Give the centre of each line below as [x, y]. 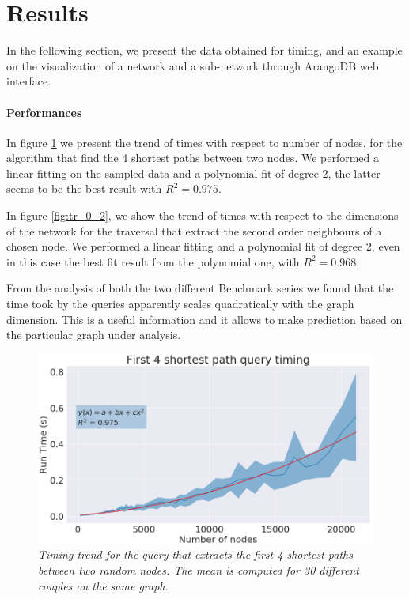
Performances [44, 112]
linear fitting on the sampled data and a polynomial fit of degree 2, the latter [193, 173]
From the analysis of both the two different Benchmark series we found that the [200, 288]
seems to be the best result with [84, 188]
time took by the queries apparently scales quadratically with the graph [180, 304]
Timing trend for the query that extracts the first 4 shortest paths [195, 554]
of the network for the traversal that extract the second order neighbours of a [194, 230]
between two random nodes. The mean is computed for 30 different [199, 569]
